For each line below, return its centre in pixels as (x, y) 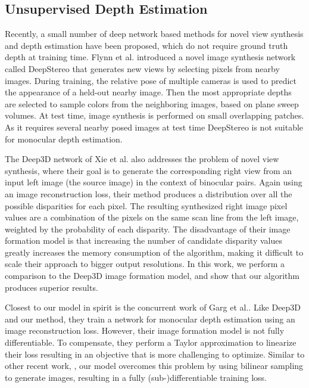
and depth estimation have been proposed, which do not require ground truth (146, 45)
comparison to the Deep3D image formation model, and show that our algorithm (152, 276)
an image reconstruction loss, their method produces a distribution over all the (149, 193)
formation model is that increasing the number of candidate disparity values (143, 240)
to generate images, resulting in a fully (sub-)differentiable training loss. (136, 377)
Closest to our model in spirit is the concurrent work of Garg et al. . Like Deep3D (153, 307)
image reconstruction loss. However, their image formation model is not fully (145, 330)
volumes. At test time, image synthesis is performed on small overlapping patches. (154, 115)
